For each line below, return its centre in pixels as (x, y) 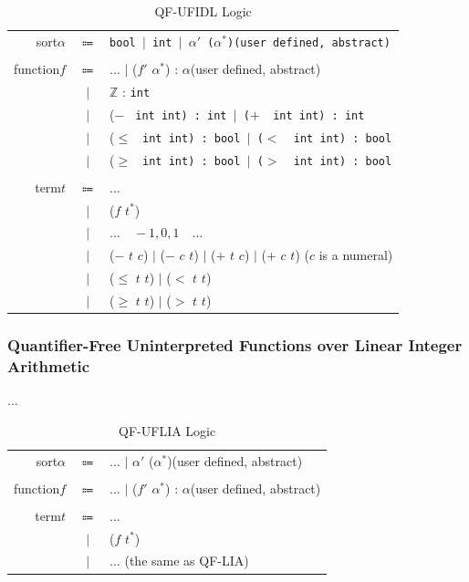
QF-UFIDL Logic (203, 11)
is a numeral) (356, 255)
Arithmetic (49, 365)
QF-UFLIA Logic (167, 430)
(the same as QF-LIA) (187, 561)
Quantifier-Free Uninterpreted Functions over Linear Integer (235, 344)
